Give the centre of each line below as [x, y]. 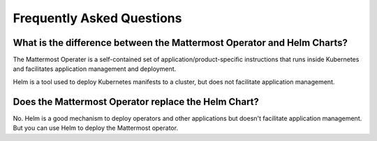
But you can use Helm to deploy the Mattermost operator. [95, 128]
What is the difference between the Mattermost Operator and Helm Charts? [180, 43]
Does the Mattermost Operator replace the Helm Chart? [136, 102]
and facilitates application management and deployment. [95, 69]
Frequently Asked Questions [97, 18]
